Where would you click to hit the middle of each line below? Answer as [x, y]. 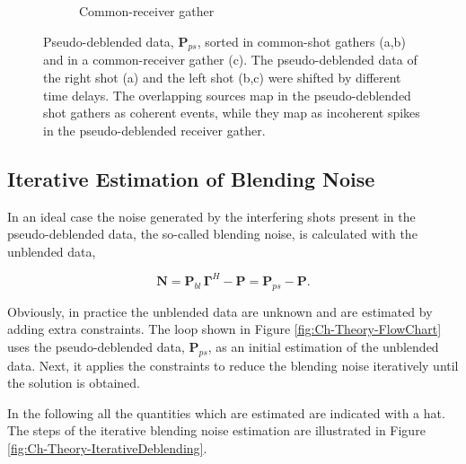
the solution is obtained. [74, 383]
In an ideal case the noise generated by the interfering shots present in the [211, 216]
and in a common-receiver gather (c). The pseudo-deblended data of [230, 60]
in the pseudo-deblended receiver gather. [154, 130]
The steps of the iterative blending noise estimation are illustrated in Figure [216, 430]
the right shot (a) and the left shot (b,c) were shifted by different [222, 77]
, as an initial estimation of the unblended [323, 346]
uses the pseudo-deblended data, [96, 346]
